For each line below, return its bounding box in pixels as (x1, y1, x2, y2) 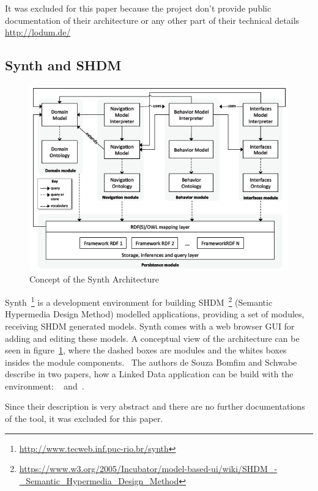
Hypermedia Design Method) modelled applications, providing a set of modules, (5, 308, 305, 320)
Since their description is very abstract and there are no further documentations (5, 400, 305, 413)
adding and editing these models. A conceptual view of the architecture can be (5, 331, 300, 344)
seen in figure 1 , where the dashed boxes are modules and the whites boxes (5, 344, 287, 356)
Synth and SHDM (5, 56, 122, 75)
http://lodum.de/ (5, 26, 71, 39)
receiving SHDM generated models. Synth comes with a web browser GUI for (5, 319, 295, 332)
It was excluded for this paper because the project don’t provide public (5, 2, 272, 14)
